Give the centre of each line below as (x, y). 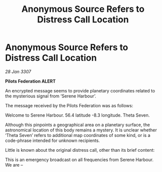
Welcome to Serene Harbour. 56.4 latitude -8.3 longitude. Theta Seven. (78, 115)
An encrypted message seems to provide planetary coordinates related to (80, 90)
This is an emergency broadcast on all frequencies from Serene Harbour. (80, 160)
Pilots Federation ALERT (30, 81)
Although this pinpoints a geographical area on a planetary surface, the (78, 125)
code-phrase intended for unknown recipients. (53, 140)
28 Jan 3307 (18, 71)
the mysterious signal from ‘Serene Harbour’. (51, 96)
